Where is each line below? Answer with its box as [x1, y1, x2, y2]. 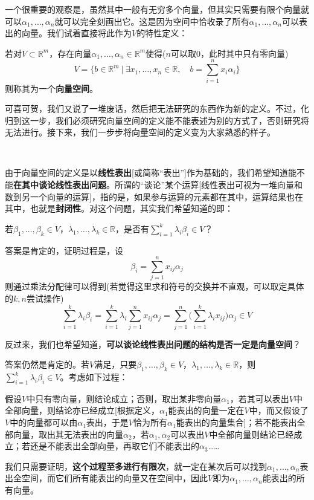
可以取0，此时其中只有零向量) [170, 47, 289, 59]
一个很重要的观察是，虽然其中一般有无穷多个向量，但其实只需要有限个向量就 [5, 3, 309, 15]
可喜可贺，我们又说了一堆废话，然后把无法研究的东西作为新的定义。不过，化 [5, 102, 309, 115]
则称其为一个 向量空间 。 [5, 82, 98, 94]
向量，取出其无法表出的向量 [13, 427, 123, 440]
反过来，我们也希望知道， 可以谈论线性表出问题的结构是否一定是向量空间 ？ [5, 337, 301, 350]
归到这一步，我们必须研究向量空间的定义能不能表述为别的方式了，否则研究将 [5, 114, 309, 126]
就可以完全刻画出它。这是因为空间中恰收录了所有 [54, 15, 249, 27]
